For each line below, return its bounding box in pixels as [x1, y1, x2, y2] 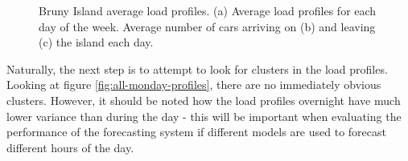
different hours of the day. [6, 139, 134, 155]
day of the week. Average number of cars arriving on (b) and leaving [39, 18, 376, 34]
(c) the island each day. [39, 34, 154, 50]
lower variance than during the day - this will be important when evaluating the [6, 107, 402, 124]
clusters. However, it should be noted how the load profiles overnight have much [6, 91, 401, 108]
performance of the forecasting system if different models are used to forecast [6, 123, 386, 140]
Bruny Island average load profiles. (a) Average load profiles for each [39, 2, 377, 18]
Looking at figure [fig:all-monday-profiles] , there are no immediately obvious [6, 76, 381, 93]
